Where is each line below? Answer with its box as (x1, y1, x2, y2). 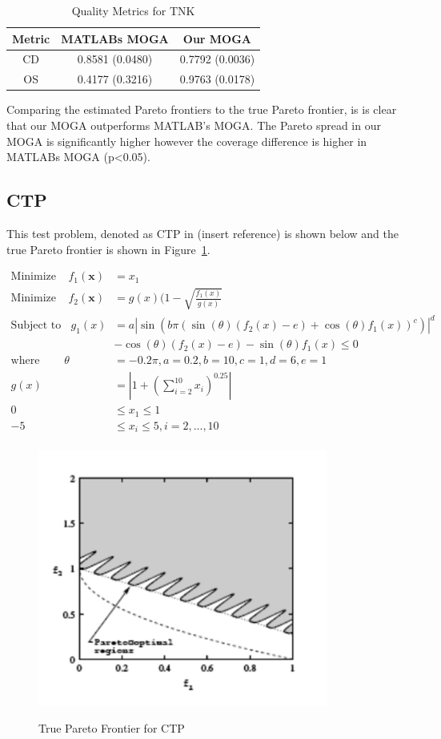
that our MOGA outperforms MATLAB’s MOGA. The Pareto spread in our (6, 116, 381, 133)
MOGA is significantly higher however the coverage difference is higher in (6, 132, 367, 149)
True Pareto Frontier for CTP (38, 720, 185, 737)
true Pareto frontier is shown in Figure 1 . (6, 240, 210, 257)
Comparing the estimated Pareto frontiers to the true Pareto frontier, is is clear (6, 101, 397, 118)
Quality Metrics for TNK (71, 2, 195, 18)
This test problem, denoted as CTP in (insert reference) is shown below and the (6, 224, 399, 241)
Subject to (10, 320, 62, 332)
